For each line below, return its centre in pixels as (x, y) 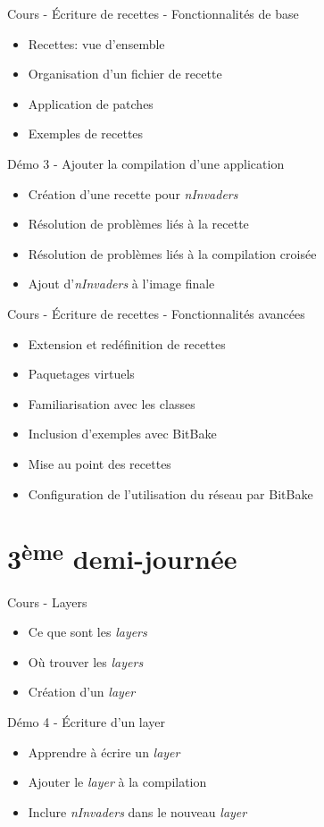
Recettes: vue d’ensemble (96, 43)
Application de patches (91, 103)
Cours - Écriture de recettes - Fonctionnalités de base (153, 13)
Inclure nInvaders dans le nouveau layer (137, 811)
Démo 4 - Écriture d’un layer (87, 721)
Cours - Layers (47, 601)
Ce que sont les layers (87, 632)
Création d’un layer (82, 692)
